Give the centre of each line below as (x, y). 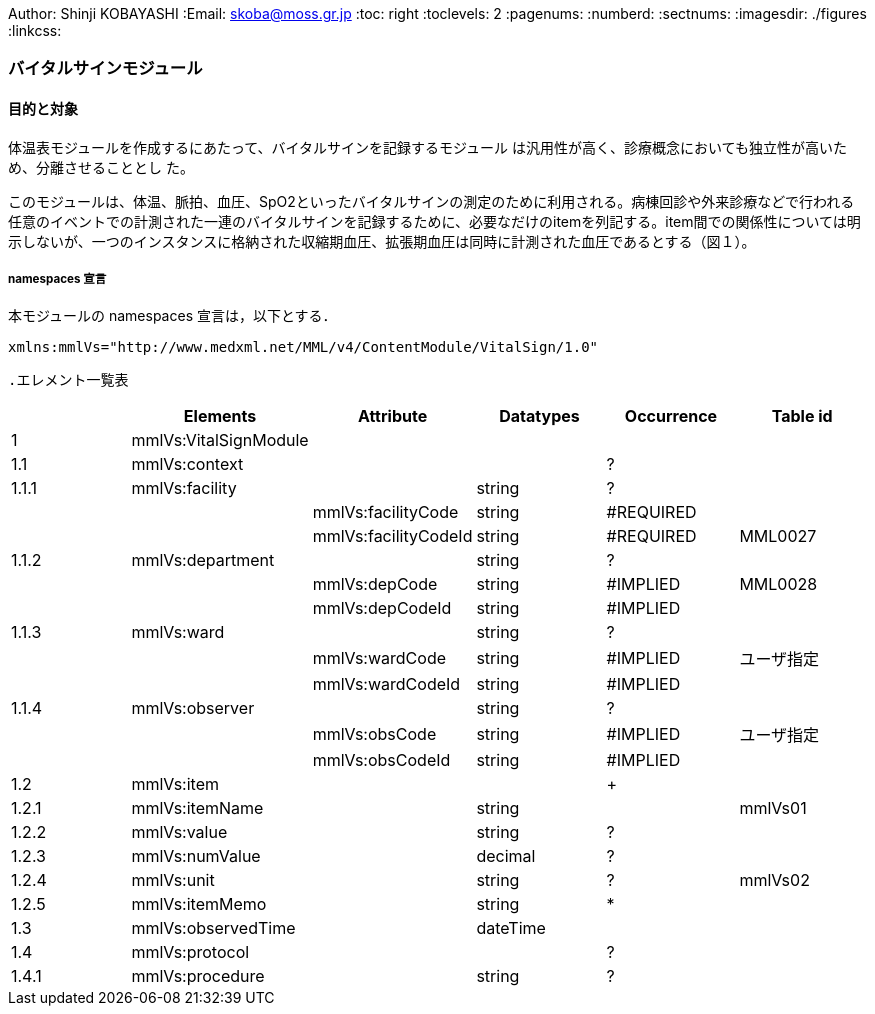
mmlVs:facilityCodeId (392, 536)
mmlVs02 (774, 880)
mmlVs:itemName (197, 808)
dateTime (511, 928)
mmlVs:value (179, 832)
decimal (506, 856)
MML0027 (778, 536)
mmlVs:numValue (196, 856)
